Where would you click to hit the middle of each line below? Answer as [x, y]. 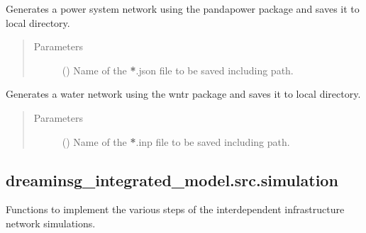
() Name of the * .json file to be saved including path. [178, 70]
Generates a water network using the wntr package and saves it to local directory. [183, 94]
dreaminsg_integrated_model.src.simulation [172, 180]
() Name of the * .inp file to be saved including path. [176, 141]
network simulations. [51, 223]
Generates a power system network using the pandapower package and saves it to [183, 8]
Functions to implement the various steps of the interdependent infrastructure [175, 209]
